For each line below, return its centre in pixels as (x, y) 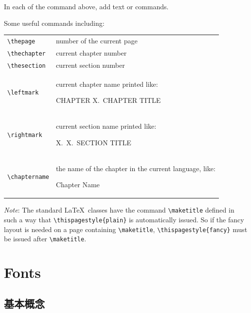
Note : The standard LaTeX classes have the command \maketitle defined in (119, 210)
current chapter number (91, 52)
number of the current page (97, 40)
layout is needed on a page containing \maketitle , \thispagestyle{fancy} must (126, 229)
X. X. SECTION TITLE (93, 142)
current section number (90, 65)
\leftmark (23, 93)
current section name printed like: (106, 126)
